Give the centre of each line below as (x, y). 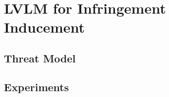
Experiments (37, 87)
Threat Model (40, 58)
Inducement (45, 27)
